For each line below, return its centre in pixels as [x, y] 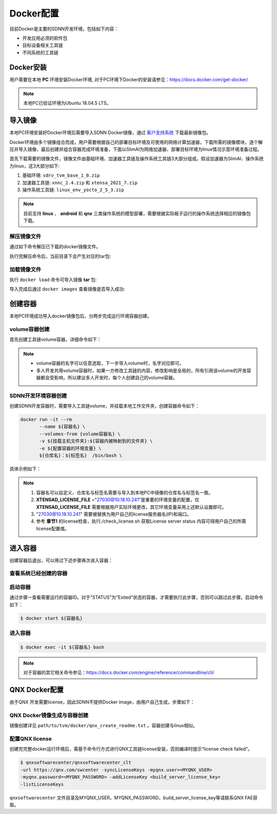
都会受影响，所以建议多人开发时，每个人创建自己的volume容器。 [109, 377]
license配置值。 [53, 528]
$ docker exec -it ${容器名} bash [62, 647]
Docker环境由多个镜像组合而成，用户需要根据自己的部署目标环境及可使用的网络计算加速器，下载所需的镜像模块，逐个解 [136, 142]
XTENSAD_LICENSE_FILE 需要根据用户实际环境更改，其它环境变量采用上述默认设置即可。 [131, 507]
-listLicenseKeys [42, 784]
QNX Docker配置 [36, 690]
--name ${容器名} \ [62, 427]
